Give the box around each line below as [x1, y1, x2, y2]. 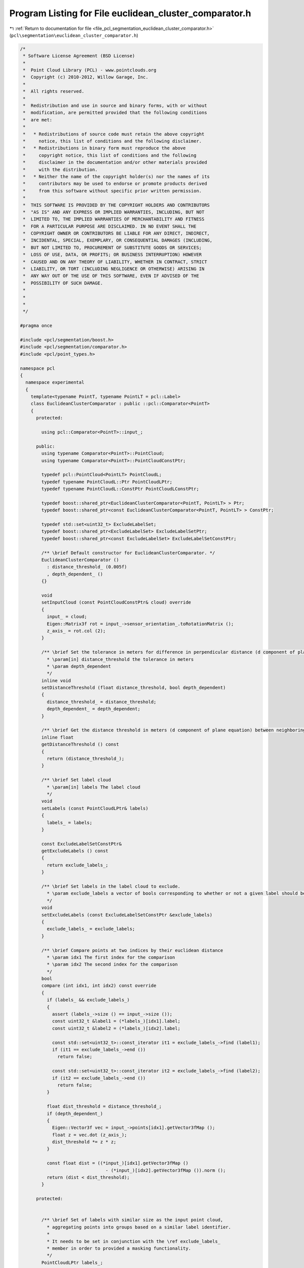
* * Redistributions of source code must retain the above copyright [23, 131, 205, 137]
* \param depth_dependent [46, 663, 111, 669]
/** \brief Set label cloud [41, 777, 111, 783]
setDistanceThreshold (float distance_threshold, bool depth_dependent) [41, 685, 226, 691]
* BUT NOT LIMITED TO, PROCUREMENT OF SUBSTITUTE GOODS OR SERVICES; [23, 244, 202, 251]
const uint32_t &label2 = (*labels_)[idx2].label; [52, 1025, 181, 1031]
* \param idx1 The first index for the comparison [46, 954, 175, 960]
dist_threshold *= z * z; [52, 1139, 117, 1145]
